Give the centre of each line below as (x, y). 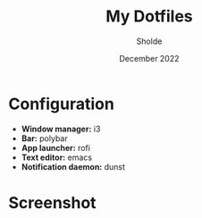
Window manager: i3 (61, 129)
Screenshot (52, 202)
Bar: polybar (44, 138)
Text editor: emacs (57, 157)
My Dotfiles (149, 17)
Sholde (149, 41)
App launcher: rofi (56, 147)
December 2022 (149, 58)
